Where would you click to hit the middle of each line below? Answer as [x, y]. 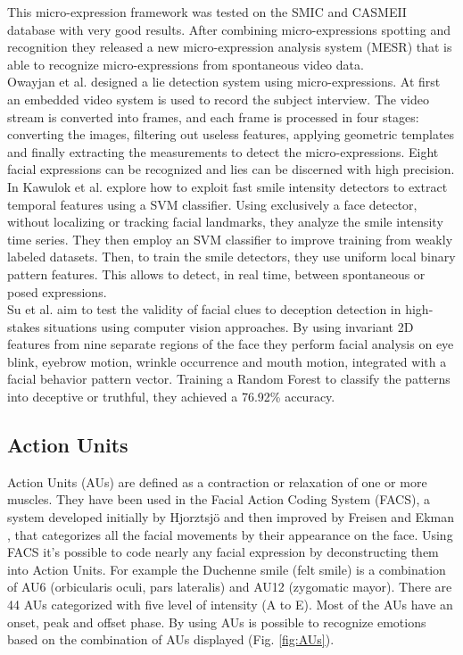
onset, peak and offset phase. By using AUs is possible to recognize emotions [217, 622]
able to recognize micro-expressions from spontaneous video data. [186, 64]
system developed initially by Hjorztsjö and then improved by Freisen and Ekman [231, 517]
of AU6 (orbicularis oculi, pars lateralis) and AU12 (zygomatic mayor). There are [230, 587]
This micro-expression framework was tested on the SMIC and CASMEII [207, 12]
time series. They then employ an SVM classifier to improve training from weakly [230, 239]
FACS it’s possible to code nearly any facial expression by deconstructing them [223, 552]
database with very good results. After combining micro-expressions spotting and [229, 29]
